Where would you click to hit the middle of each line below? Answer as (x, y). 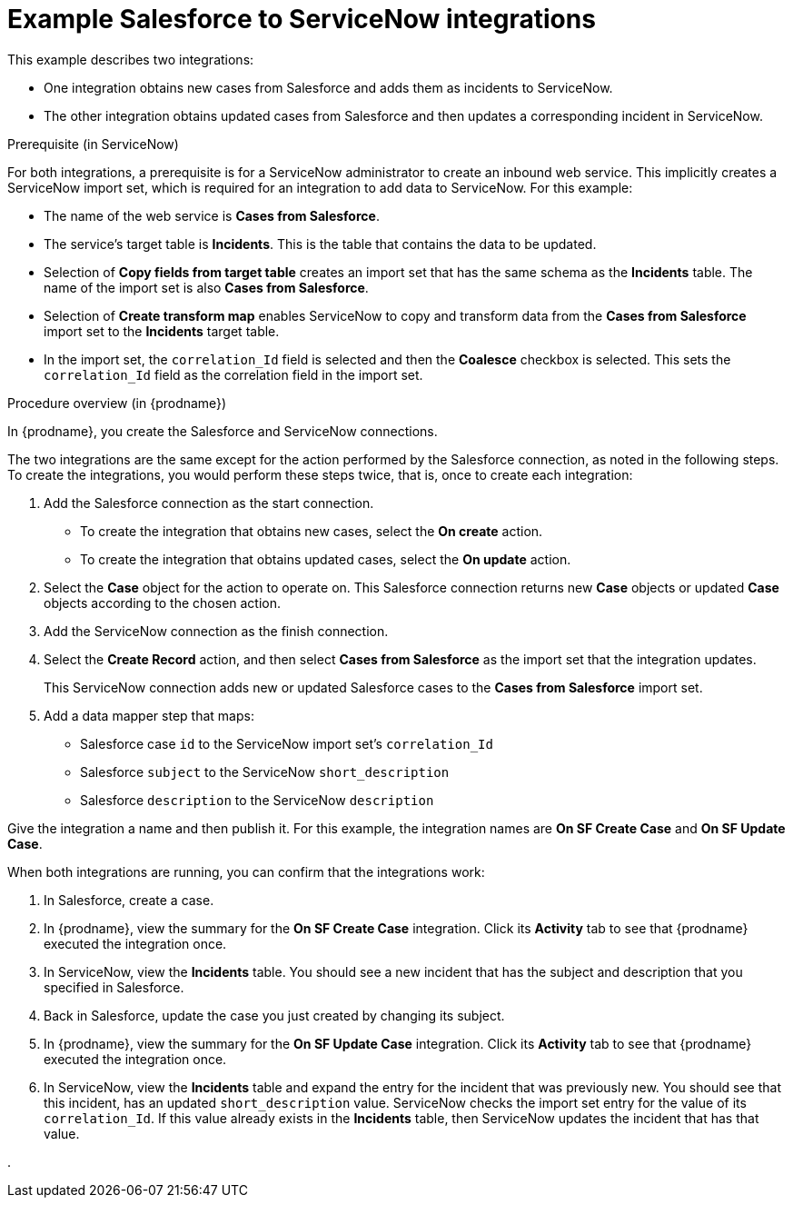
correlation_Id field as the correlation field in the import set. (233, 374)
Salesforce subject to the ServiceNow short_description (265, 772)
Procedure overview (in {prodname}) (117, 403)
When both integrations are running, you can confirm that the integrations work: (246, 871)
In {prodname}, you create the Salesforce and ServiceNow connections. (223, 431)
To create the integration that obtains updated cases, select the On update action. (326, 559)
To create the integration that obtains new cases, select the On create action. (312, 531)
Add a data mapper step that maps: (149, 715)
